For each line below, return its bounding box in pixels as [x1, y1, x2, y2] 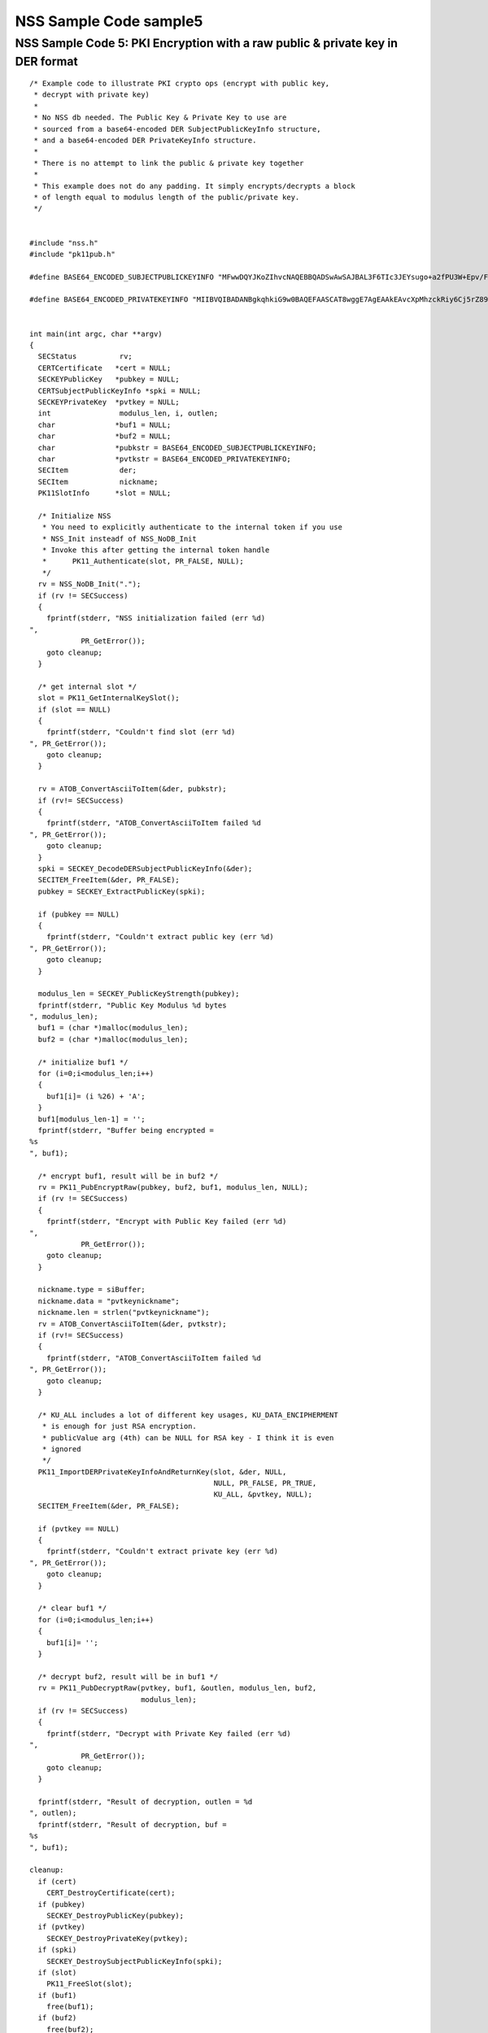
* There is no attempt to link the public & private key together [33, 159, 304, 168]
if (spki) [37, 1945, 77, 1955]
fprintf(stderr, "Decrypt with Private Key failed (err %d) [46, 1729, 292, 1738]
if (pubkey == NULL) [37, 909, 120, 919]
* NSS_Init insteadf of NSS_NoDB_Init [41, 533, 197, 543]
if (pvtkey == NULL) [37, 1524, 120, 1533]
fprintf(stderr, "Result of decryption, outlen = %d [37, 1797, 253, 1807]
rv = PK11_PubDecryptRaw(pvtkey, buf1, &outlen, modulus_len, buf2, [37, 1683, 317, 1693]
